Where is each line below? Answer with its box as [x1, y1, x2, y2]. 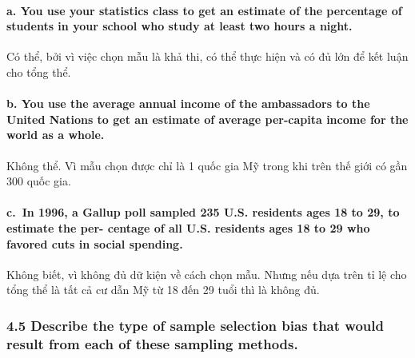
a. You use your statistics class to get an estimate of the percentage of [6, 2, 402, 18]
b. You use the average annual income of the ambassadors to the [6, 95, 370, 112]
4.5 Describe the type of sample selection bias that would [6, 315, 384, 335]
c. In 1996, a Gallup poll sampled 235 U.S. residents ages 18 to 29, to [6, 204, 400, 221]
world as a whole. [6, 126, 105, 143]
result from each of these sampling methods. [6, 333, 298, 353]
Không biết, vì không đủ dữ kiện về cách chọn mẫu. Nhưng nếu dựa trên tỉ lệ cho [6, 265, 407, 282]
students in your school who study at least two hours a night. [6, 18, 353, 34]
